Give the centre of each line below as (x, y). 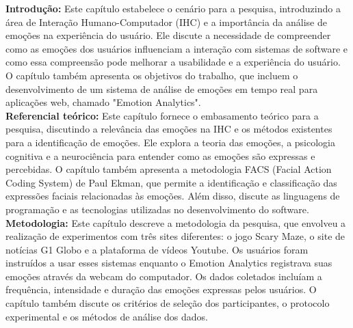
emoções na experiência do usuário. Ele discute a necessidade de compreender (168, 35)
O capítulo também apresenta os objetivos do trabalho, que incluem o (152, 75)
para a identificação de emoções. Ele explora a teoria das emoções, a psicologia (171, 142)
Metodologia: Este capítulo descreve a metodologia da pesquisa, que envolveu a (176, 222)
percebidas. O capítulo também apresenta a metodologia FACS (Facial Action (169, 169)
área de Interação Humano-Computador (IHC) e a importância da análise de (166, 22)
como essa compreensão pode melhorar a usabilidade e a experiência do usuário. (173, 62)
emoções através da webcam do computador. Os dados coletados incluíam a (164, 276)
